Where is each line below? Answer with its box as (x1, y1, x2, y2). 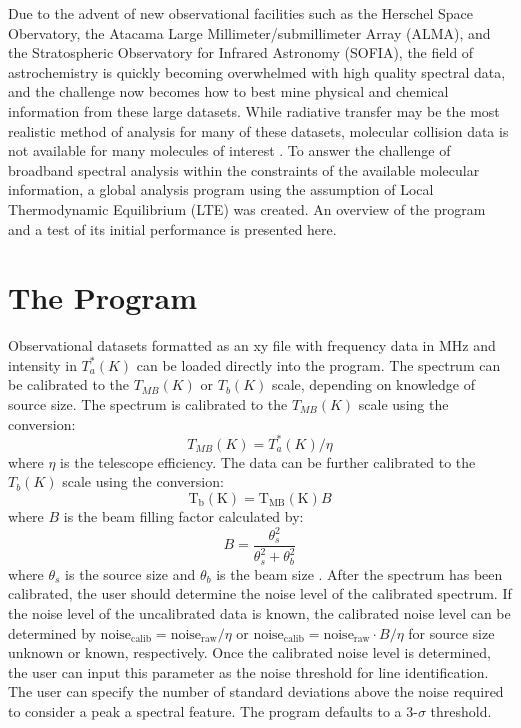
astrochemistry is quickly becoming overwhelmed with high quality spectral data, (8, 61, 506, 82)
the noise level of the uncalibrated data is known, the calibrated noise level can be (8, 603, 511, 624)
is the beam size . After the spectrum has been (216, 563, 503, 584)
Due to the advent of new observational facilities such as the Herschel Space (8, 3, 473, 23)
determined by (8, 622, 96, 643)
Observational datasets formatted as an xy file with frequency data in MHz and (8, 335, 496, 356)
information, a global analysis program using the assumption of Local (8, 179, 434, 200)
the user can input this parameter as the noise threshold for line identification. (8, 661, 489, 682)
